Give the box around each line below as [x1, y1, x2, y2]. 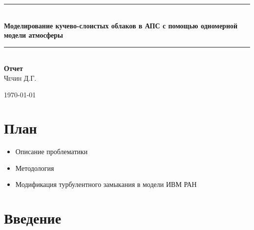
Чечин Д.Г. [4, 72, 37, 83]
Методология [15, 162, 54, 173]
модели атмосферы [4, 30, 63, 40]
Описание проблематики [15, 146, 88, 157]
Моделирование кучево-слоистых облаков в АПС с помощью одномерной [4, 20, 238, 30]
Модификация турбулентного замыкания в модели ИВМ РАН [15, 179, 197, 189]
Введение [4, 208, 62, 228]
